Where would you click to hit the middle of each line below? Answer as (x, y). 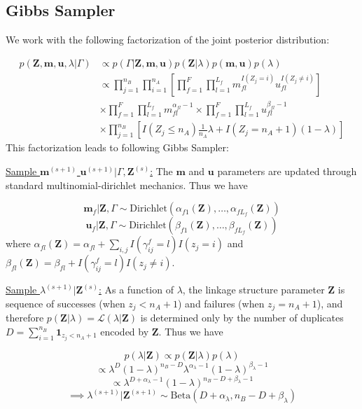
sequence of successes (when (65, 303)
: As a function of (136, 290)
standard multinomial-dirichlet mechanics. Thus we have (127, 185)
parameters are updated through (287, 171)
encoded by (125, 331)
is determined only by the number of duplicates (242, 318)
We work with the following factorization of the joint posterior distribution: (168, 40)
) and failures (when (221, 303)
